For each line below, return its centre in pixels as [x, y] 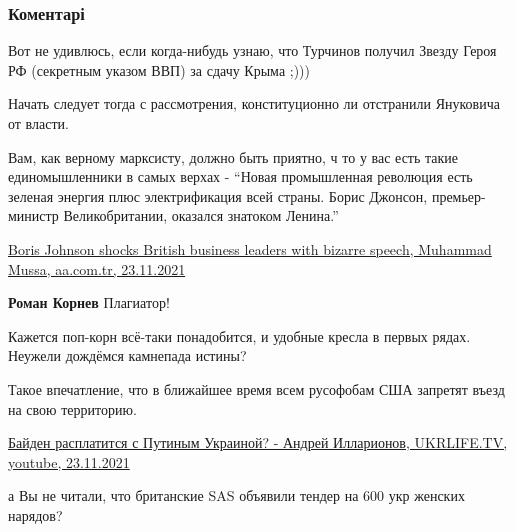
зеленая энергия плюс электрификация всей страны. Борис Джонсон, [218, 195]
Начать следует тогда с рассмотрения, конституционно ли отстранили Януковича [254, 103]
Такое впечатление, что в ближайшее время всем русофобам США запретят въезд [256, 388]
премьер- [458, 195]
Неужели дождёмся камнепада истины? [127, 355]
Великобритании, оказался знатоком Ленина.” [201, 215]
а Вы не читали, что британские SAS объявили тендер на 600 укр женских [236, 495]
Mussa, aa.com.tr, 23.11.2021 [97, 268]
